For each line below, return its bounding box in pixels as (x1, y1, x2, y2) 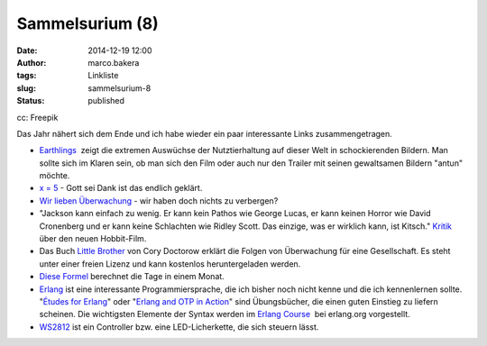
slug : (16, 82, 36, 94)
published (87, 96, 125, 106)
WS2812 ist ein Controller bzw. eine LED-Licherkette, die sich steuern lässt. (39, 321, 319, 332)
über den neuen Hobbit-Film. (39, 233, 147, 244)
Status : (16, 96, 45, 106)
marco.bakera (87, 57, 140, 68)
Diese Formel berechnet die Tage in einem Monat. (39, 271, 225, 282)
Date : (16, 45, 38, 56)
